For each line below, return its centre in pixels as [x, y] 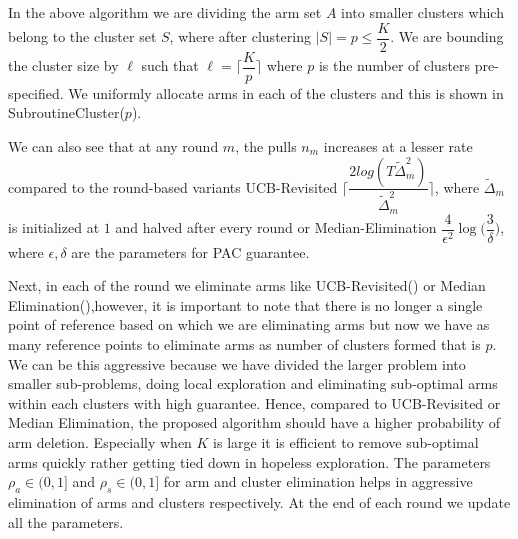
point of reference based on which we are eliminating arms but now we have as [249, 324]
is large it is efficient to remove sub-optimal [346, 441]
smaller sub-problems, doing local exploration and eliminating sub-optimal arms [253, 383]
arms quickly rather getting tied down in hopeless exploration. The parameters [249, 461]
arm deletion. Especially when [100, 441]
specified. [36, 92]
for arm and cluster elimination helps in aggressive [318, 481]
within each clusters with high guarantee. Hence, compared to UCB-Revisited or [254, 402]
